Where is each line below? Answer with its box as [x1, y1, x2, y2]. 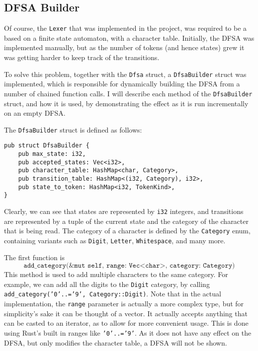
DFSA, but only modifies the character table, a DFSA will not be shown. [4, 337, 227, 348]
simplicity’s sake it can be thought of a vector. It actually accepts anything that [4, 308, 248, 318]
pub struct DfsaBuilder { [4, 142, 89, 149]
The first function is [4, 252, 65, 262]
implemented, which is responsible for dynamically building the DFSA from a [4, 78, 240, 89]
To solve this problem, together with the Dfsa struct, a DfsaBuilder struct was [4, 69, 247, 79]
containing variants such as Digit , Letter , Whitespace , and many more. [4, 235, 226, 245]
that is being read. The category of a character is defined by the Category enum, [4, 225, 251, 236]
